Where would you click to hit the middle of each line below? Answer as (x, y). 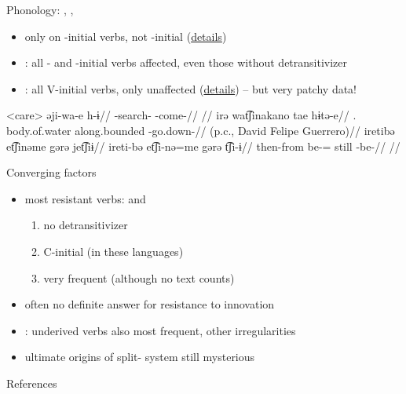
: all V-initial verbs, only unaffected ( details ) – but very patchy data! (191, 88)
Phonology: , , (40, 9)
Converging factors (51, 172)
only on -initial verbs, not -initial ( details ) (126, 36)
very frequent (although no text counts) (139, 277)
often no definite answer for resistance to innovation (150, 304)
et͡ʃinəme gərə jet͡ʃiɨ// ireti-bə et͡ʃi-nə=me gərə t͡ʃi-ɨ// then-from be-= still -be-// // (203, 146)
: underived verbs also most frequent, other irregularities (160, 330)
